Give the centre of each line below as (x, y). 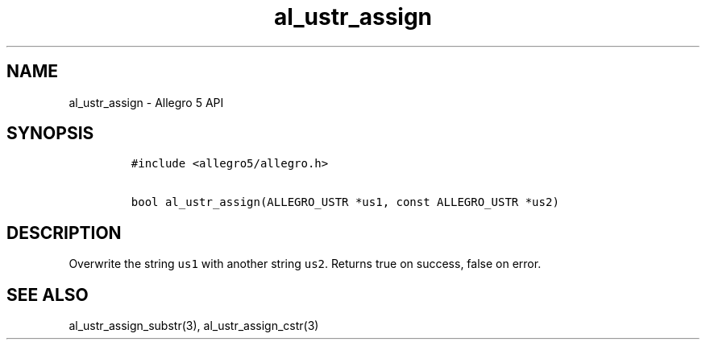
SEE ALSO (48, 295)
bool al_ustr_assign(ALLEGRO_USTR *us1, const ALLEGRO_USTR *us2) (345, 202)
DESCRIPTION (64, 233)
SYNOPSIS (50, 134)
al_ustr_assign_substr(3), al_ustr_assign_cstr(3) (194, 326)
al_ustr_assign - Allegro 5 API (146, 102)
